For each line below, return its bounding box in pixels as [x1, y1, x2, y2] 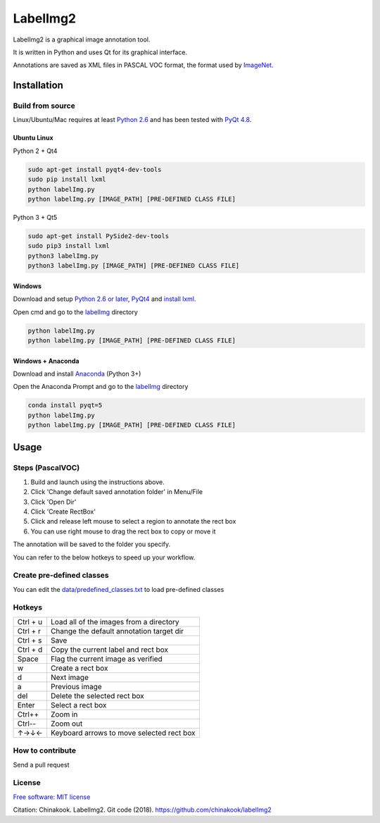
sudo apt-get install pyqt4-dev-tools [27, 166, 162, 173]
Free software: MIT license [13, 793, 91, 801]
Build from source [13, 101, 75, 111]
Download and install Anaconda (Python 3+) [13, 369, 141, 378]
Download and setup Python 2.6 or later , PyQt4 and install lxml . [13, 295, 196, 303]
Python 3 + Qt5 [13, 214, 58, 222]
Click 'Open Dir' [30, 497, 77, 506]
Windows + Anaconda [13, 357, 80, 365]
